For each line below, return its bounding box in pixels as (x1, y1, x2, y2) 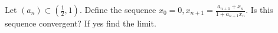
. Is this (246, 4, 273, 15)
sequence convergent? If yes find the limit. (5, 17, 156, 29)
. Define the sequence (79, 4, 156, 15)
